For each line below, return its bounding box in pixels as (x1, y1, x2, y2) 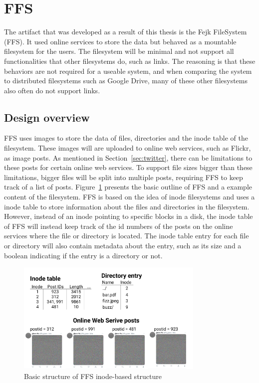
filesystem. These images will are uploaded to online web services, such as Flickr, (4, 143, 251, 153)
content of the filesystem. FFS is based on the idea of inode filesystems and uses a (4, 191, 255, 202)
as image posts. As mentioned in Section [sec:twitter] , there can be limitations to (4, 152, 253, 163)
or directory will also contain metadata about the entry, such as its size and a (4, 240, 242, 251)
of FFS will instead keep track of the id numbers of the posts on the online (4, 220, 233, 231)
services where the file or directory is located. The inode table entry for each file (4, 230, 249, 241)
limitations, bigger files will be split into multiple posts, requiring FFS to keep (4, 172, 243, 182)
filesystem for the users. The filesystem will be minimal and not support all (4, 46, 234, 56)
